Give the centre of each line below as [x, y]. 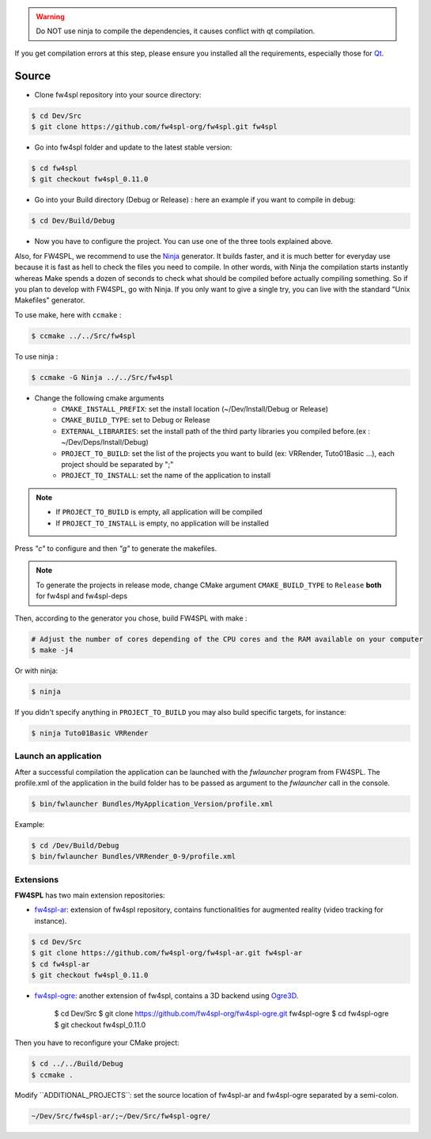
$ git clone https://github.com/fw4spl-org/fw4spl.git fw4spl [154, 127]
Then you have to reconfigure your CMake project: [97, 1043]
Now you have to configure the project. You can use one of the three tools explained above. [184, 241]
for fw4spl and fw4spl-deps [82, 596]
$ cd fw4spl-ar [60, 964]
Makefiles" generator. [50, 300]
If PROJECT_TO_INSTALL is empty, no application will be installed [162, 523]
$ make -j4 [52, 650]
